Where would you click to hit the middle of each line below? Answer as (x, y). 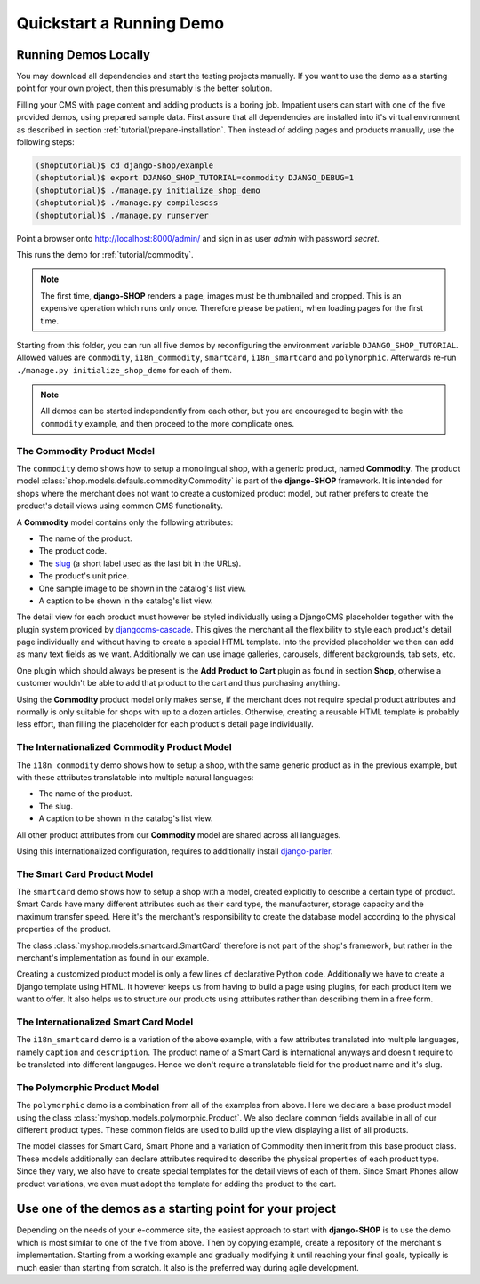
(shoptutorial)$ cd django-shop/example (124, 166)
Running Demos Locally (84, 55)
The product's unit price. (84, 576)
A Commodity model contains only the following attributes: (125, 522)
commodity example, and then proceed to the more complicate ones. (168, 423)
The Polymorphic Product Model (88, 1087)
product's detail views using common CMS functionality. (120, 506)
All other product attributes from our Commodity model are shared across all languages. (179, 834)
